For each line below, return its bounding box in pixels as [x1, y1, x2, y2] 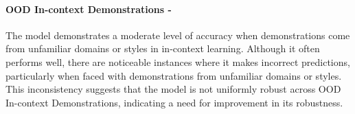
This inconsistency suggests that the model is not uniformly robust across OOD [5, 82, 341, 96]
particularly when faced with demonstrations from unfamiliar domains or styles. [5, 68, 342, 82]
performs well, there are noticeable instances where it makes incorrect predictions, [5, 54, 350, 69]
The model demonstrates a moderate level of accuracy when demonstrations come [5, 27, 350, 42]
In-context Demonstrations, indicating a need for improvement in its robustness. [5, 95, 343, 109]
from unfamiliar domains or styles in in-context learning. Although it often [5, 41, 320, 56]
